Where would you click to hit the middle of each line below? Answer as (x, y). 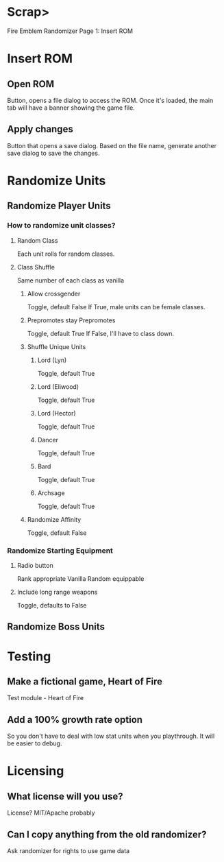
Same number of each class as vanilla (71, 280)
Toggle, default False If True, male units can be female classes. (116, 307)
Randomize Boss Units (56, 627)
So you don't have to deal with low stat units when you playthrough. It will (111, 736)
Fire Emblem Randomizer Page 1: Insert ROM (70, 31)
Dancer (48, 440)
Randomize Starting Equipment (60, 551)
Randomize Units (57, 181)
